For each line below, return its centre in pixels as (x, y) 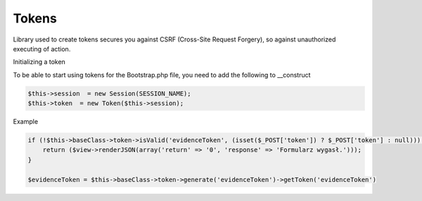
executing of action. (42, 48)
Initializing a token (39, 62)
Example (26, 122)
